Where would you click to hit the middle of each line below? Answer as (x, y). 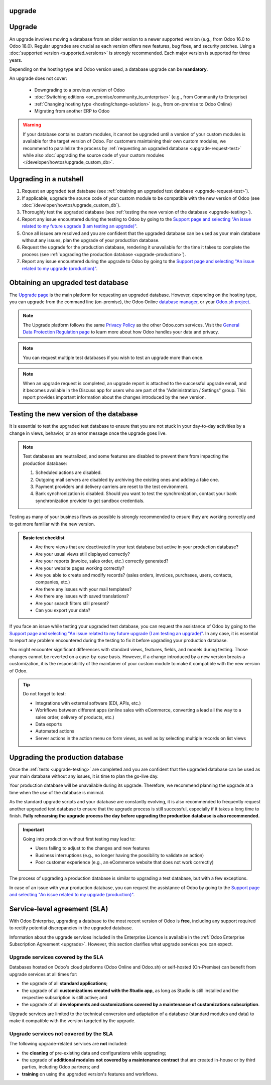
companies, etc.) (53, 582)
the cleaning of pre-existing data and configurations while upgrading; (94, 1053)
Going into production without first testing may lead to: (79, 839)
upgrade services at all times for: (43, 974)
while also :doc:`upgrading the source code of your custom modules (93, 155)
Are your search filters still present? (72, 603)
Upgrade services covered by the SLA (56, 957)
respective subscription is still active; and (64, 997)
